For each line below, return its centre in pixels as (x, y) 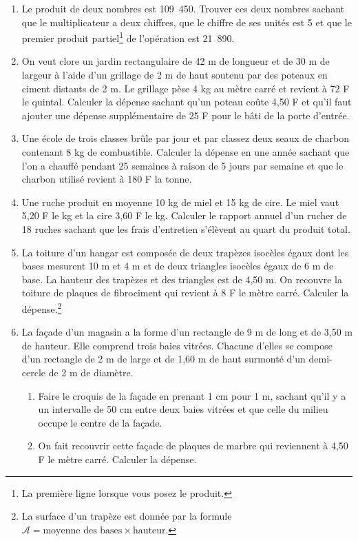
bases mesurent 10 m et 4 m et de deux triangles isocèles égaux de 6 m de (178, 266)
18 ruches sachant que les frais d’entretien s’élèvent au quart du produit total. (186, 228)
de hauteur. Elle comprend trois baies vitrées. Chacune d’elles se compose (177, 345)
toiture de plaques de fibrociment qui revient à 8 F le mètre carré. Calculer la (185, 293)
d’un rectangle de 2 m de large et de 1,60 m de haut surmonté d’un (164, 359)
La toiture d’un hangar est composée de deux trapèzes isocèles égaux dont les (185, 252)
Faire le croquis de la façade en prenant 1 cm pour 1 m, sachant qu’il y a (192, 395)
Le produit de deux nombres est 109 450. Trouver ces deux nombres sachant (183, 8)
